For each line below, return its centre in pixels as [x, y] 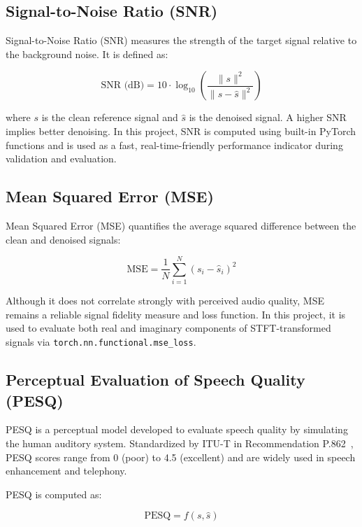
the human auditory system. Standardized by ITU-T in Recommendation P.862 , [180, 443]
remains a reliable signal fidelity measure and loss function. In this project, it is [176, 314]
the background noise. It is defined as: [87, 54]
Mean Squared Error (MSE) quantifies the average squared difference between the [181, 225]
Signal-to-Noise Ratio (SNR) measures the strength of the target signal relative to [181, 40]
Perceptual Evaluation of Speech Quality [155, 380]
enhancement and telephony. [66, 471]
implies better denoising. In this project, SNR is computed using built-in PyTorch [181, 131]
